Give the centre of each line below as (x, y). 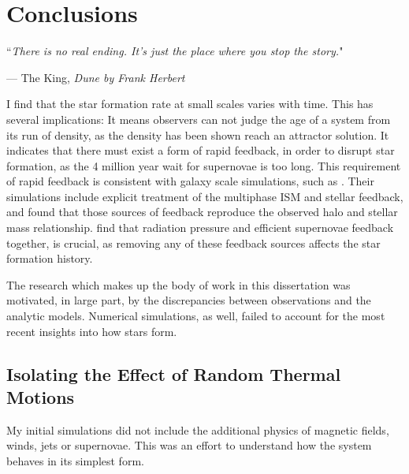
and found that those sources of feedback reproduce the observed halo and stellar (202, 212)
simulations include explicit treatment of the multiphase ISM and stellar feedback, (205, 196)
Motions (41, 397)
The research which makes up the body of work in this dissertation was (178, 284)
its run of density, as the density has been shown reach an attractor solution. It (198, 134)
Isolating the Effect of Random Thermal (174, 373)
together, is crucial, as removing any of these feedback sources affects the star (193, 243)
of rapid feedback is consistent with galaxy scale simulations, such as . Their (190, 181)
